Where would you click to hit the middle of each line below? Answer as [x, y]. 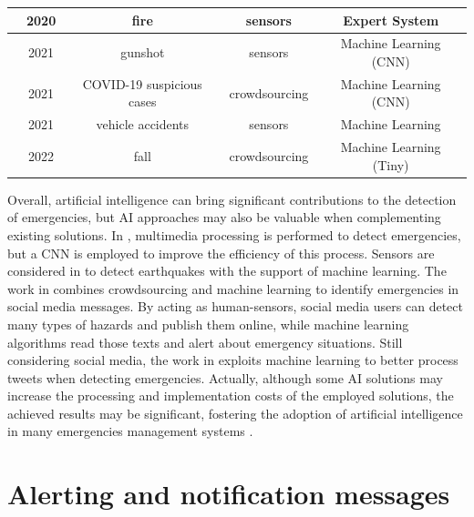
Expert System [391, 20]
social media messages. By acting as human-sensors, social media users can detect [235, 306]
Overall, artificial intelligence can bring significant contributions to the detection [232, 199]
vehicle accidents [143, 124]
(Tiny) [391, 164]
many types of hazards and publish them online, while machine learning [208, 324]
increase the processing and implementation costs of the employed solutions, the [231, 395]
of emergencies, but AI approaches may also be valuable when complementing [224, 217]
